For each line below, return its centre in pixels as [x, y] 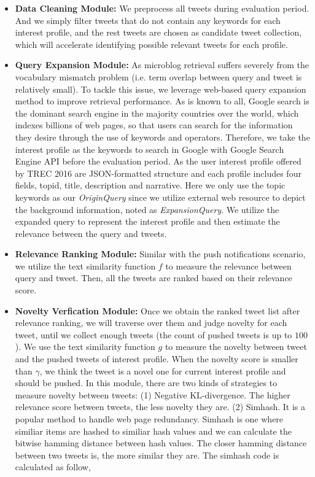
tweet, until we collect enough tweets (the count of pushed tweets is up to [154, 334]
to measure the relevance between [228, 266]
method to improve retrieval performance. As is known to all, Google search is [162, 101]
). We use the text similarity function [85, 347]
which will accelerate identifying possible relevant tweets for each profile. [151, 44]
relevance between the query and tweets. [91, 233]
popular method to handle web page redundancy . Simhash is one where [149, 419]
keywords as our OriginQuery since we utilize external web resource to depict [160, 197]
